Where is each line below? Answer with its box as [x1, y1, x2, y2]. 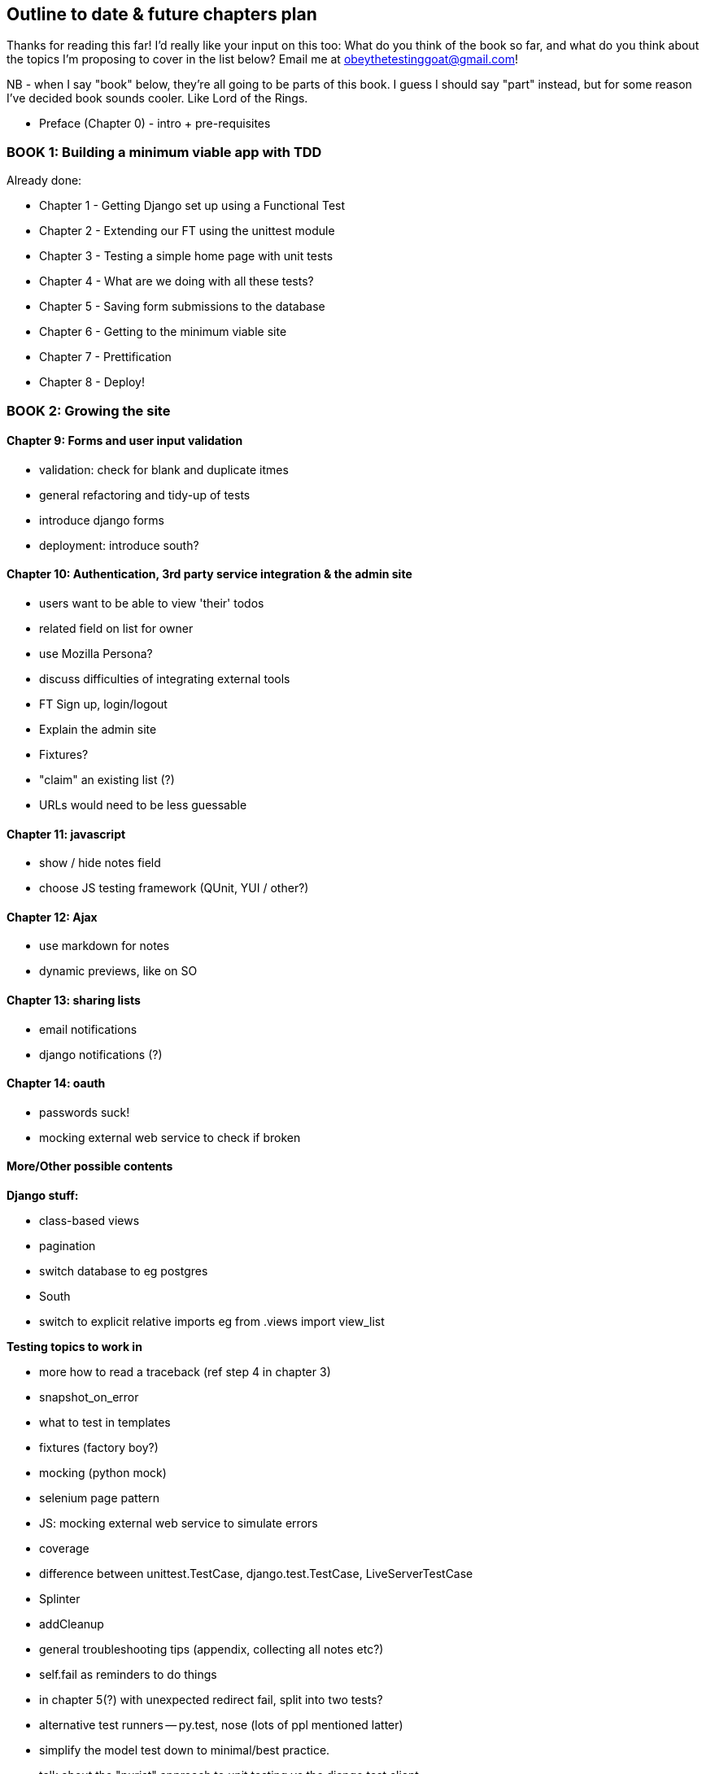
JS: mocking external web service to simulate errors [39, 1516, 318, 1531]
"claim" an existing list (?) [39, 772, 175, 787]
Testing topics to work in [7, 1340, 142, 1354]
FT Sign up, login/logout [39, 696, 168, 711]
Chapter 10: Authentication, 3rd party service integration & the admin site [7, 567, 412, 582]
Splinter [39, 1592, 81, 1606]
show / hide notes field [39, 856, 161, 870]
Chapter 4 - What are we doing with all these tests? [39, 274, 314, 289]
